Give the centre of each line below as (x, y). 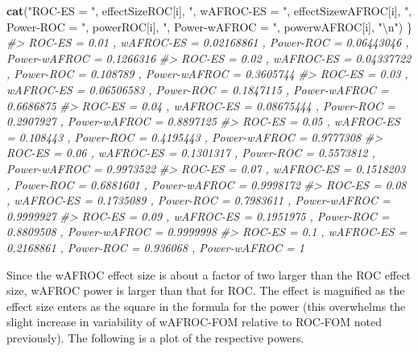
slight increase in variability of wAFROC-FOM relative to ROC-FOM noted (194, 322)
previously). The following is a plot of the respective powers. (155, 337)
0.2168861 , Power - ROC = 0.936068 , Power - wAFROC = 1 (155, 247)
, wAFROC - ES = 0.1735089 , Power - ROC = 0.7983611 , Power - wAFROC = (199, 200)
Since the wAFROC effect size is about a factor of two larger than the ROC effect (209, 274)
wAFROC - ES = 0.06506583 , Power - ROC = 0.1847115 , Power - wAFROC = (198, 89)
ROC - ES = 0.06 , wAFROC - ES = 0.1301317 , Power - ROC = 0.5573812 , (191, 153)
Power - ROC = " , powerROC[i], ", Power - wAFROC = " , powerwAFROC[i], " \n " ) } (209, 26)
